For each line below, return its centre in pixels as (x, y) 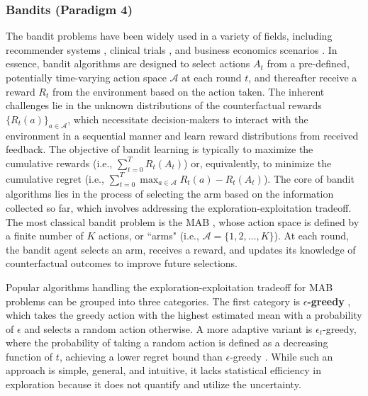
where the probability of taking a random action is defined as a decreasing (167, 343)
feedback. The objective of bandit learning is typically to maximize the (160, 149)
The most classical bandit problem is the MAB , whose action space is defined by (183, 221)
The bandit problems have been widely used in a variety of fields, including (169, 36)
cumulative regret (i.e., (55, 178)
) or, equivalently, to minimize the (258, 163)
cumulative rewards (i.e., (59, 163)
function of (29, 356)
